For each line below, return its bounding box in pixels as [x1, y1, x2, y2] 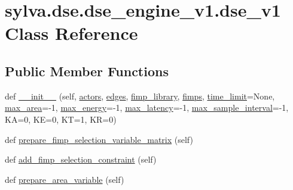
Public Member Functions [5, 61, 169, 80]
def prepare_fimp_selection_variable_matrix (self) [5, 133, 193, 145]
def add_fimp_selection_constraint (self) [5, 153, 157, 166]
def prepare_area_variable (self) [5, 173, 124, 185]
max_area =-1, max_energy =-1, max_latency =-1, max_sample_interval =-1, [5, 101, 289, 114]
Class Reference [5, 21, 138, 45]
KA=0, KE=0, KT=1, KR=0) [5, 113, 117, 125]
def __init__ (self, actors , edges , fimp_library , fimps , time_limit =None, [5, 89, 275, 102]
